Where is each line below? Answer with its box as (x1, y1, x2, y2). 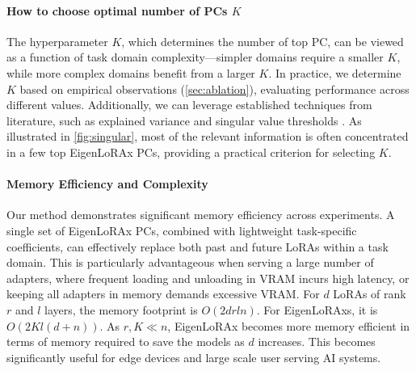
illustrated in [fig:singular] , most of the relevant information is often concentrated (6, 128, 409, 145)
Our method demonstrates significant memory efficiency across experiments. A (6, 206, 395, 223)
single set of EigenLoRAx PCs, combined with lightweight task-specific (6, 221, 357, 238)
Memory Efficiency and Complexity (6, 175, 208, 192)
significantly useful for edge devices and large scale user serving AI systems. (6, 348, 381, 365)
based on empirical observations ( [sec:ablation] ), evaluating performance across (19, 80, 410, 97)
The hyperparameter (6, 32, 108, 49)
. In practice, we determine (268, 64, 401, 81)
